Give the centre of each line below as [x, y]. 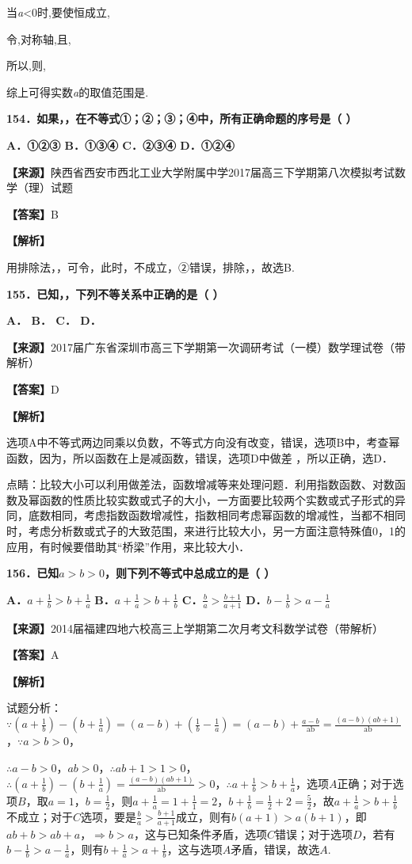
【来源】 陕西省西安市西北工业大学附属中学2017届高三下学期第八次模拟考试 [200, 171]
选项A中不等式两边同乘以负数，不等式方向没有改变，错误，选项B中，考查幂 [203, 442]
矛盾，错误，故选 [275, 849]
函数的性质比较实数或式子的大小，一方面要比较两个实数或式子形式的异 [222, 499]
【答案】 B [32, 213]
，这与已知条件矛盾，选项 [200, 834]
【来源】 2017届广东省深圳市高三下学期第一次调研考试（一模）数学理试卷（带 [206, 346]
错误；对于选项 [314, 834]
